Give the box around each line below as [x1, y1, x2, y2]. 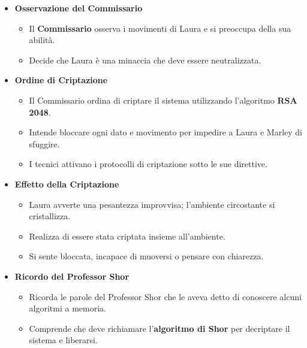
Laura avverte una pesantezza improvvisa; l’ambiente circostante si [29, 198, 275, 210]
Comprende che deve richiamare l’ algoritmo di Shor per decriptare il [29, 322, 290, 334]
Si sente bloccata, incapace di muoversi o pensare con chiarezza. [29, 250, 264, 262]
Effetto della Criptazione [14, 177, 119, 190]
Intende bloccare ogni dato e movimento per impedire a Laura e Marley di [29, 126, 302, 138]
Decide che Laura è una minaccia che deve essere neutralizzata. [29, 53, 261, 66]
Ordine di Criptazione [14, 74, 108, 86]
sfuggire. [29, 137, 60, 150]
